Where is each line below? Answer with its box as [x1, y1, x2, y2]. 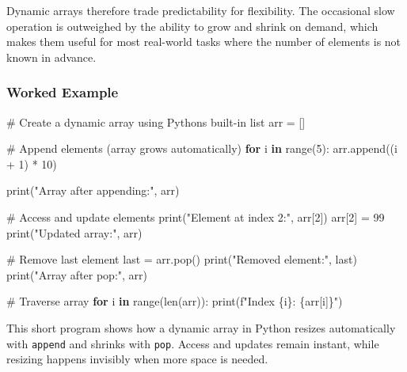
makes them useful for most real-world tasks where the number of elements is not [6, 33, 401, 50]
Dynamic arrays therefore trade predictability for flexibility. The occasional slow [6, 2, 395, 18]
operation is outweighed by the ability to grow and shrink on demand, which [6, 17, 378, 34]
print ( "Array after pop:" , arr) [6, 266, 148, 283]
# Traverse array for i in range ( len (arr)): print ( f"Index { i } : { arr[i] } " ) [6, 293, 343, 309]
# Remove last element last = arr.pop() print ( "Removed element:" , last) [6, 251, 357, 268]
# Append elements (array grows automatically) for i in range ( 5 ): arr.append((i [6, 140, 397, 157]
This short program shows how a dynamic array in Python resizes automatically [6, 319, 396, 336]
